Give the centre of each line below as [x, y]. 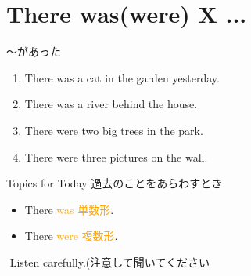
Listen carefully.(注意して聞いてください [110, 261]
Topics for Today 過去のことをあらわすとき [115, 183]
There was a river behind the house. [111, 104]
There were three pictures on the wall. [116, 156]
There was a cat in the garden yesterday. [122, 77]
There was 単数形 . [69, 209]
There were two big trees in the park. [114, 130]
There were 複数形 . [71, 236]
